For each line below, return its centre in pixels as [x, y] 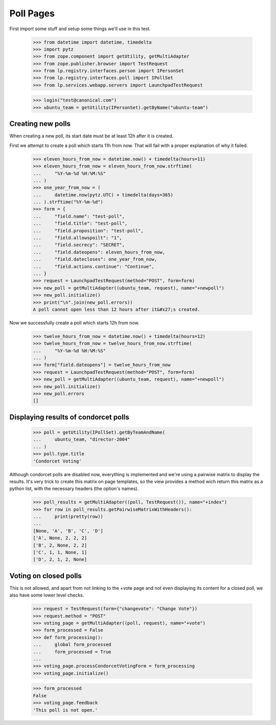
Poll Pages [32, 13]
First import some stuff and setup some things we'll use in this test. [80, 29]
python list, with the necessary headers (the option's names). [74, 488]
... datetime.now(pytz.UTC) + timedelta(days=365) [103, 195]
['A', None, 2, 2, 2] [60, 538]
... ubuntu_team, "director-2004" [82, 440]
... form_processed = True [72, 652]
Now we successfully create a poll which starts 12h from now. [74, 323]
